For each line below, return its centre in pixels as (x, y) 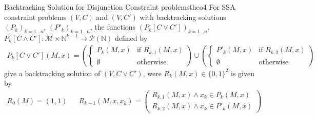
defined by (131, 38)
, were (152, 73)
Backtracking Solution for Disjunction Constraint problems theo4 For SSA (120, 7)
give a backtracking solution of (52, 73)
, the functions (113, 27)
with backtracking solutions (183, 17)
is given (243, 73)
